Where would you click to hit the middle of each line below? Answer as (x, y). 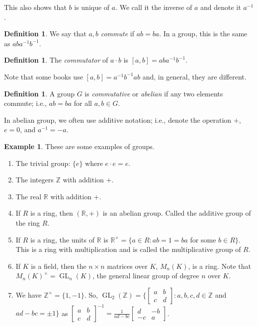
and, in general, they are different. (194, 76)
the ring (28, 222)
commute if (117, 34)
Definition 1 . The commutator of (56, 60)
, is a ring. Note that (220, 266)
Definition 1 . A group (39, 93)
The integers (35, 180)
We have (29, 294)
